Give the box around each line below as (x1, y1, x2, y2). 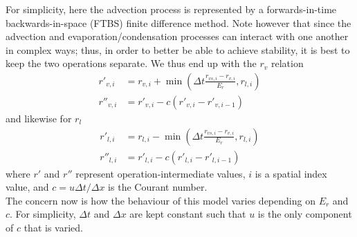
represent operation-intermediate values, (75, 166, 246, 180)
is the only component (257, 207, 352, 221)
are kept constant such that (129, 207, 246, 221)
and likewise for (6, 111, 72, 126)
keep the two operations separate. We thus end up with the (6, 56, 257, 70)
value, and (6, 180, 49, 194)
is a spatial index (255, 166, 327, 180)
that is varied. (24, 220, 83, 235)
